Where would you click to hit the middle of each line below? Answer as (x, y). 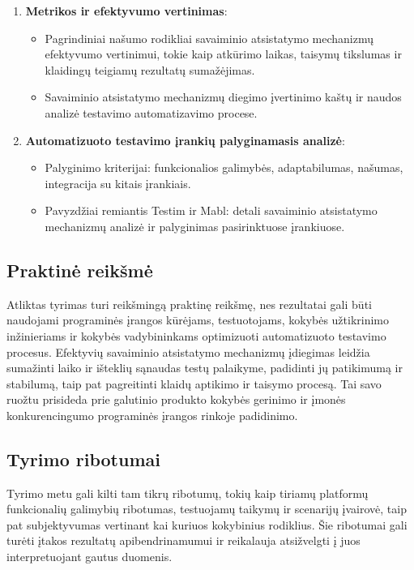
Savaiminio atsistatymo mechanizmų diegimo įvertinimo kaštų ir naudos (223, 97)
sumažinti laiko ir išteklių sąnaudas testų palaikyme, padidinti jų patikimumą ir (205, 368)
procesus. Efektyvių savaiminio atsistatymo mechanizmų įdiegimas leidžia (188, 351)
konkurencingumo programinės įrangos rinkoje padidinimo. (152, 415)
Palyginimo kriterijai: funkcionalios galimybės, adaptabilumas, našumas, (224, 167)
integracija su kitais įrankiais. (118, 183)
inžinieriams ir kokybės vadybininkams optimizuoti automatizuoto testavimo (196, 335)
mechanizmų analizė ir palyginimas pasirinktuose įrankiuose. (195, 226)
